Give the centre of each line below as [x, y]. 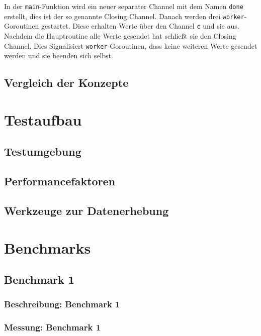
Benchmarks [48, 247]
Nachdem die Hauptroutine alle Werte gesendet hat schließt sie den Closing [120, 35]
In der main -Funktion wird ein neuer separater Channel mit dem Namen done [124, 6]
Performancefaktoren [60, 181]
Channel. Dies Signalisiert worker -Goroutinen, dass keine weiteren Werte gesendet [131, 45]
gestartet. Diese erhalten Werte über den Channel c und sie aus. [140, 26]
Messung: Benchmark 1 [53, 327]
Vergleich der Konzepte [66, 83]
